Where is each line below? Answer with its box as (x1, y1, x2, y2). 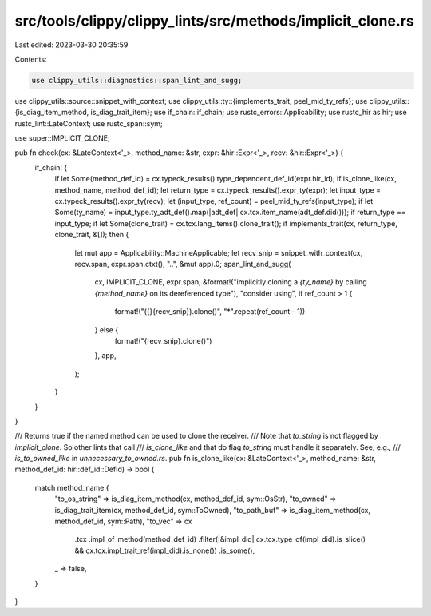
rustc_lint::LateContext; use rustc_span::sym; (14, 118, 163, 128)
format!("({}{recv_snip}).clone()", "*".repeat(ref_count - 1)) (114, 307, 306, 316)
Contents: (14, 54, 47, 64)
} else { (94, 324, 119, 335)
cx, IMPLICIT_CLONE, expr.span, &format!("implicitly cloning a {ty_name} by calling (94, 277, 367, 287)
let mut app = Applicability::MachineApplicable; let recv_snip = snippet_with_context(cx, (74, 248, 363, 257)
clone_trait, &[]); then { (54, 230, 129, 240)
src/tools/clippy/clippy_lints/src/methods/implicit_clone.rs (14, 12, 414, 30)
